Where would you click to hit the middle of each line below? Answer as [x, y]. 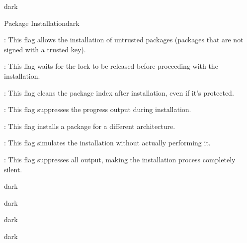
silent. [13, 169]
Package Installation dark [42, 23]
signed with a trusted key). [45, 49]
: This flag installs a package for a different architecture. [90, 126]
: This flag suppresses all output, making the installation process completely [120, 159]
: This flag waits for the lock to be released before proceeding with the [111, 66]
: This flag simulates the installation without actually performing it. [107, 143]
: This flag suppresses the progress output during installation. [98, 109]
